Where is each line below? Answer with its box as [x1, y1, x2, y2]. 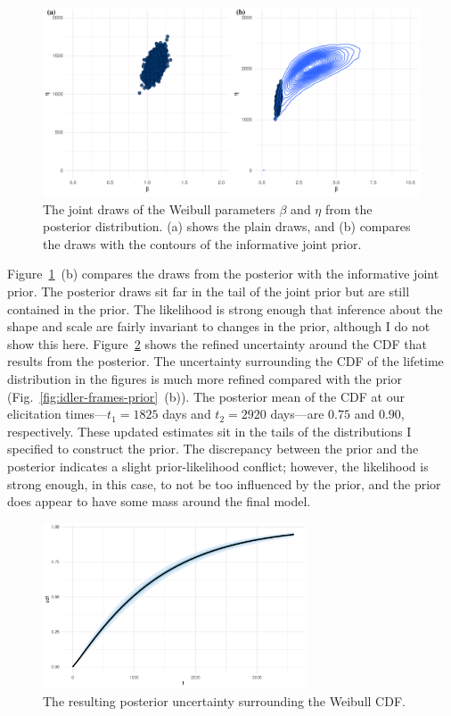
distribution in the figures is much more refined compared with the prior [7, 369, 403, 387]
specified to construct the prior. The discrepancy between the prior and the [7, 439, 419, 458]
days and [162, 404, 211, 423]
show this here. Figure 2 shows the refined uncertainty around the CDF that [7, 334, 427, 353]
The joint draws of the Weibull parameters [43, 199, 275, 218]
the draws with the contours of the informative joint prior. [43, 234, 362, 253]
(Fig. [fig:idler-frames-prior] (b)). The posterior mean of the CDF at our [7, 387, 405, 405]
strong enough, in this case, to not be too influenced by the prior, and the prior [7, 474, 441, 493]
